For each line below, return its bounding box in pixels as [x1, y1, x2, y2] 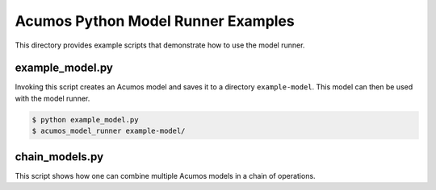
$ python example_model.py [31, 115, 139, 124]
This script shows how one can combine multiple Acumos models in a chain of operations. [15, 171, 316, 180]
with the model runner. [15, 93, 90, 103]
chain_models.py [15, 150, 104, 163]
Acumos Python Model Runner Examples [15, 12, 295, 30]
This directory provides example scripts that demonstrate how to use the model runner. [15, 40, 305, 50]
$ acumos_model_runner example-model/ [31, 126, 186, 136]
